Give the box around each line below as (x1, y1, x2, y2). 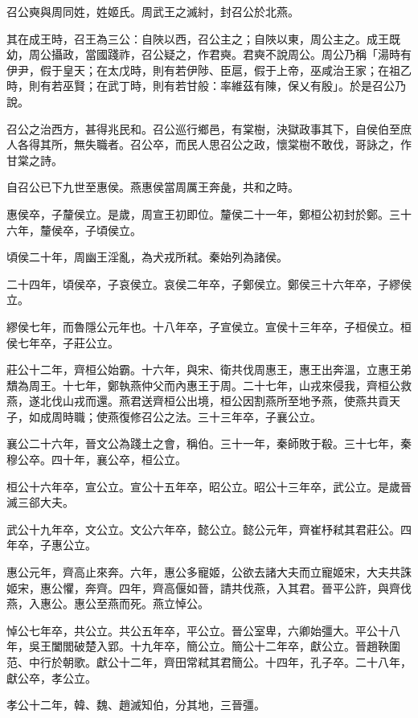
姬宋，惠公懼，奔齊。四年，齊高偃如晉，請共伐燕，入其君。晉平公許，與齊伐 (6, 579, 412, 596)
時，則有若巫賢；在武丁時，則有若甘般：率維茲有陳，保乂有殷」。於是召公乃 (6, 77, 406, 94)
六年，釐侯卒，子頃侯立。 (6, 221, 141, 238)
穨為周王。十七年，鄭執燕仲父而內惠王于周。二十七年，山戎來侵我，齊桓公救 (6, 376, 412, 393)
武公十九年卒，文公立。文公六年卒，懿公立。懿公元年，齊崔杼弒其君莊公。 (6, 520, 400, 537)
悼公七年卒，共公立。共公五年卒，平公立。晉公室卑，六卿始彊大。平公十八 (6, 622, 400, 638)
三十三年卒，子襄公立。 (197, 408, 322, 425)
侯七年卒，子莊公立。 (6, 334, 119, 351)
